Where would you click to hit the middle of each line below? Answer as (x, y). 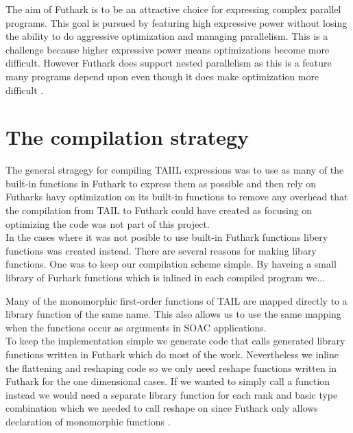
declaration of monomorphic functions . (88, 421)
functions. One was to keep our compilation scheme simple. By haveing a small (171, 264)
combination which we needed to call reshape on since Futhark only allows (162, 408)
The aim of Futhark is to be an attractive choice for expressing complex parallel (173, 9)
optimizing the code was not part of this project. (108, 223)
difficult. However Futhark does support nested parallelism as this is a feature (169, 63)
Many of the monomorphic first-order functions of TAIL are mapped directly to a (176, 300)
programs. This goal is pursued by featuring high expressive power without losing (176, 22)
